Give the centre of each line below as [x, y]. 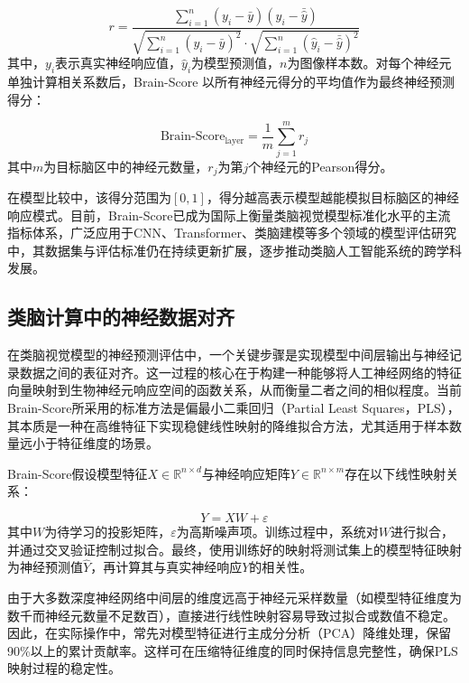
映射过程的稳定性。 [64, 668]
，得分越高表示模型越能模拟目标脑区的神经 [332, 196]
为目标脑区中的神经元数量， [126, 166]
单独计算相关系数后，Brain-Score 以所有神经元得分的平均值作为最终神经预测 [231, 82]
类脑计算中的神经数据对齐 [121, 317]
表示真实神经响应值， [119, 63]
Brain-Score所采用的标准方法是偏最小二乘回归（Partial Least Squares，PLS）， [234, 407]
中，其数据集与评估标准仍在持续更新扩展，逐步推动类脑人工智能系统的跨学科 [234, 250]
